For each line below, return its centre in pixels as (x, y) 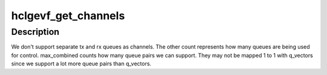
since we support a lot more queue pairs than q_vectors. (81, 64)
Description (35, 32)
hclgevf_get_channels (68, 16)
